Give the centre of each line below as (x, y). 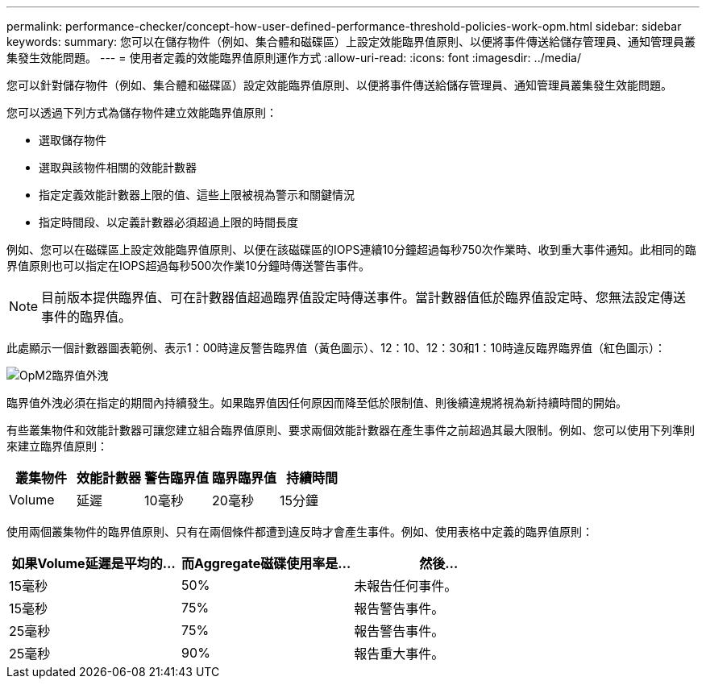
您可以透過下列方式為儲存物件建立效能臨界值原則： (142, 112)
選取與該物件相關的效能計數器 (118, 167)
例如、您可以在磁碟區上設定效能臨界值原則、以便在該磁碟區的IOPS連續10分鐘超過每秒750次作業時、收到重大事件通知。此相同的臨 (351, 249)
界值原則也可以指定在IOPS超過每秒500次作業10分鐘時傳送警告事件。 (188, 266)
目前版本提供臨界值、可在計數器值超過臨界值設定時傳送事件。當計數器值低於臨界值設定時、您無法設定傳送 (364, 297)
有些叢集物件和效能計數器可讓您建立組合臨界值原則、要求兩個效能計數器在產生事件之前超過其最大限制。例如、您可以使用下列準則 (351, 430)
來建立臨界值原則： (57, 446)
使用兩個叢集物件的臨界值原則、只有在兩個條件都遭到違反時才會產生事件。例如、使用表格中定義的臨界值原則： (300, 531)
